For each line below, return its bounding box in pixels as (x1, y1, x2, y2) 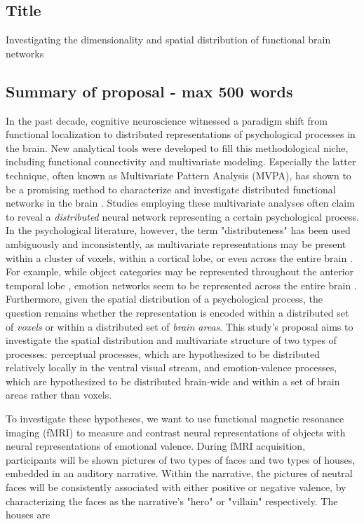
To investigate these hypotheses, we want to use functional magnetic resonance (6, 411, 344, 426)
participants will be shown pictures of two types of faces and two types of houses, (6, 452, 356, 467)
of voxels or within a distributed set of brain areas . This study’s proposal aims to (6, 319, 353, 333)
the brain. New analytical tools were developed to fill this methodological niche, (6, 140, 349, 155)
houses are (6, 507, 50, 522)
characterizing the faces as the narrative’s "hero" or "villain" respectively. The (6, 493, 338, 508)
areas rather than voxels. (6, 387, 112, 402)
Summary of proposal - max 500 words (6, 80, 293, 102)
